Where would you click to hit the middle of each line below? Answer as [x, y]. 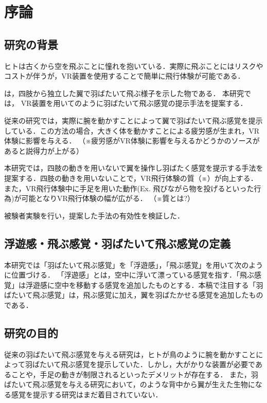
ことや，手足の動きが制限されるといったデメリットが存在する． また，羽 [135, 374]
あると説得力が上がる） [44, 150]
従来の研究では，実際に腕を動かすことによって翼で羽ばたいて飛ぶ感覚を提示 [133, 120]
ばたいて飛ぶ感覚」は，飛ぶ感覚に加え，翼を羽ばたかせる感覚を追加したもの [134, 295]
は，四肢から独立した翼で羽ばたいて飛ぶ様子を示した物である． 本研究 [124, 93]
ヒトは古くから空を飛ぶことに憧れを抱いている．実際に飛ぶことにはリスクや [134, 66]
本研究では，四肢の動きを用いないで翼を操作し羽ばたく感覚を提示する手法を [134, 168]
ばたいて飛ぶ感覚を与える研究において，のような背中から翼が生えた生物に [130, 384]
